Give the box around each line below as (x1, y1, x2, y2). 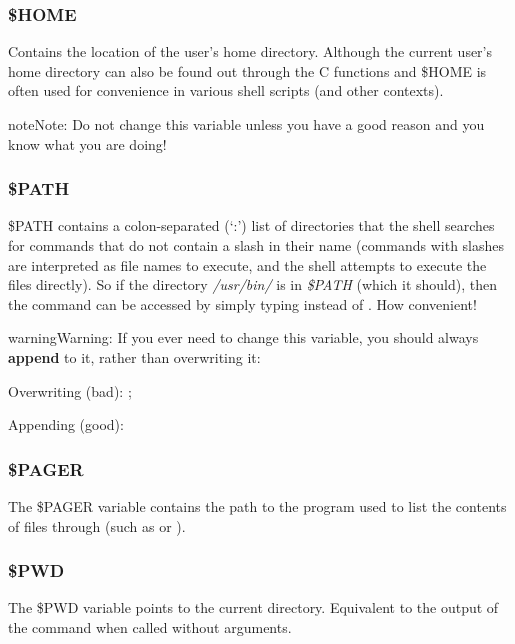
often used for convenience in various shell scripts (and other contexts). (8, 80, 444, 101)
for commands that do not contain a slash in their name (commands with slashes (8, 235, 505, 255)
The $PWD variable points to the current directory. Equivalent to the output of (8, 597, 499, 618)
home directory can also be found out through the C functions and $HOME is (8, 60, 487, 81)
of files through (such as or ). (8, 515, 186, 536)
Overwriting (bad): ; (8, 380, 132, 401)
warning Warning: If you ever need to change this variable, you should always (8, 327, 479, 348)
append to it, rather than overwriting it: (8, 346, 261, 367)
